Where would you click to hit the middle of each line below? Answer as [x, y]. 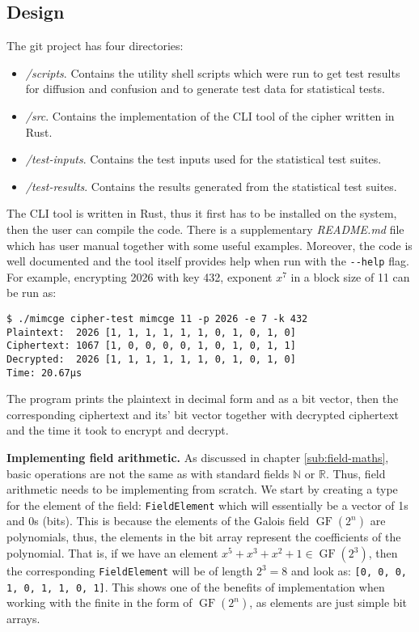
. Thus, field [356, 473]
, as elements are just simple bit [328, 602]
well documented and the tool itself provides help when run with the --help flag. [208, 261]
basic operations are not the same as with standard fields [148, 473]
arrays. [23, 619]
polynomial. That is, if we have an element [112, 553]
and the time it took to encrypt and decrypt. [118, 430]
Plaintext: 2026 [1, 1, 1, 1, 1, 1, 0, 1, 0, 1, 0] [151, 332]
